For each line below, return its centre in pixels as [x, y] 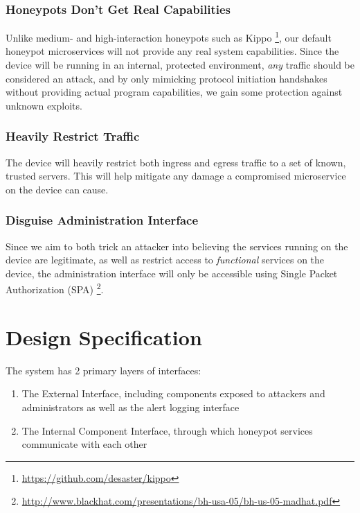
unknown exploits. [44, 105]
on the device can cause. [57, 189]
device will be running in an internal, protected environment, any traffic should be [180, 65]
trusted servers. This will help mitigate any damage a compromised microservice [176, 176]
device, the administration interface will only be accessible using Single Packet [172, 273]
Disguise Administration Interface [102, 220]
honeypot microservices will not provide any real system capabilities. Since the [172, 51]
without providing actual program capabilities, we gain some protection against [174, 92]
